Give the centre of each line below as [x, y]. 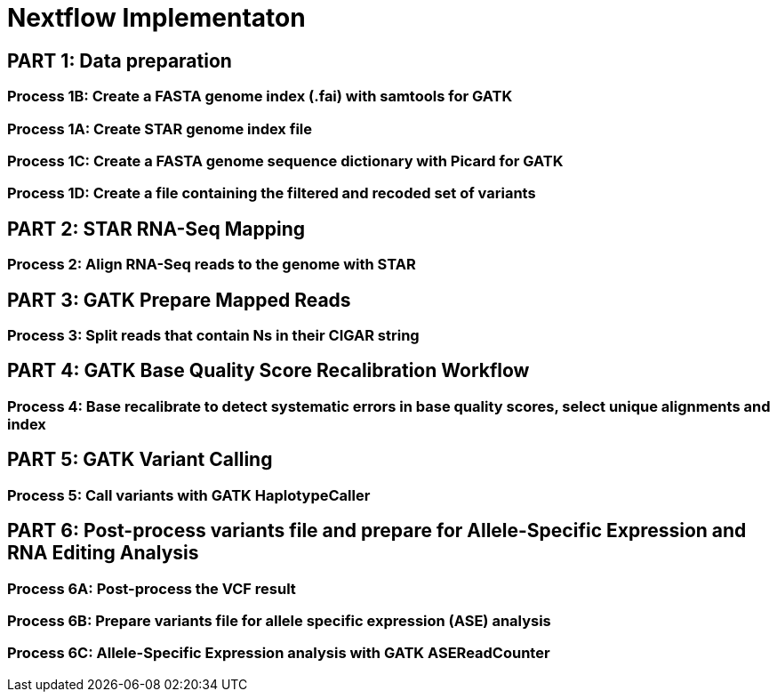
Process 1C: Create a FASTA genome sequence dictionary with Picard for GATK [285, 161]
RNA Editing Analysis [103, 553]
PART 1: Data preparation [120, 60]
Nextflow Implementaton [156, 18]
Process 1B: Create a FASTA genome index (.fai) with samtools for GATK [260, 96]
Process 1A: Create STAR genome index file [160, 129]
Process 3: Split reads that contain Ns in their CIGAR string [213, 335]
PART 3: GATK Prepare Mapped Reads [179, 300]
